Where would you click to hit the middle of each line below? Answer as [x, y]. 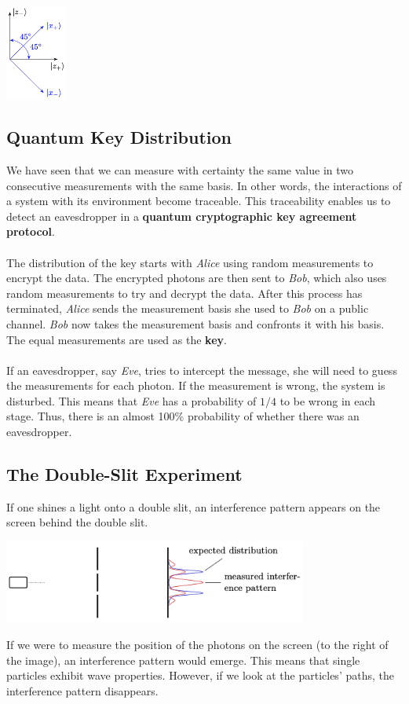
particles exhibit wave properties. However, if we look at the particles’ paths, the [200, 675]
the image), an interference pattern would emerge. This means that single [183, 660]
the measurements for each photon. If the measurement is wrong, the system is [196, 385]
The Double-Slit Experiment [124, 474]
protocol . [31, 231]
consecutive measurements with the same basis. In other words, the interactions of [204, 185]
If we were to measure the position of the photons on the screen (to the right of [197, 645]
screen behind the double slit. [77, 522]
